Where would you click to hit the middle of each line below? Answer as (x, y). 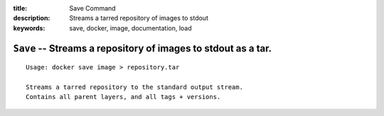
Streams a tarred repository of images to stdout (139, 18)
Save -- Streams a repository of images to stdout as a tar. (143, 48)
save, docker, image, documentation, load (130, 28)
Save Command (93, 8)
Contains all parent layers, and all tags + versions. (123, 97)
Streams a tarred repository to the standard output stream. (134, 87)
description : (32, 18)
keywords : (29, 28)
